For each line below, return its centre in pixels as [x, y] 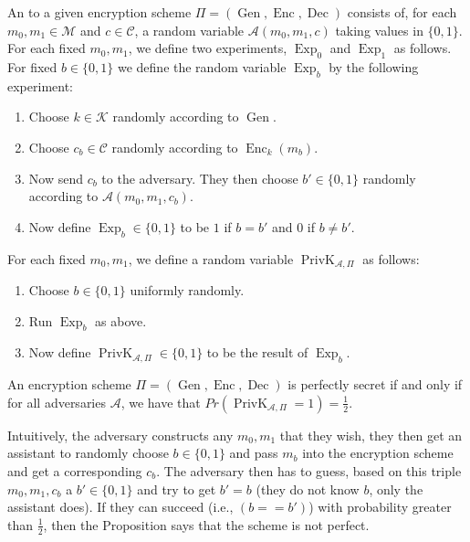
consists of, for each [402, 12]
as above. [121, 320]
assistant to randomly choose [88, 453]
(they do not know [308, 489]
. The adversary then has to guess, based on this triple [309, 470]
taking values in [379, 30]
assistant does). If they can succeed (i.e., [120, 507]
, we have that [161, 402]
